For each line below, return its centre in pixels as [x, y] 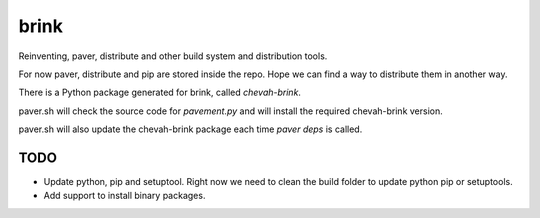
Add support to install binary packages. [124, 196]
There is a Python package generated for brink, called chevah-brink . [160, 92]
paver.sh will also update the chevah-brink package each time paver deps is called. [190, 129]
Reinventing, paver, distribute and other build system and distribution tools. [173, 56]
